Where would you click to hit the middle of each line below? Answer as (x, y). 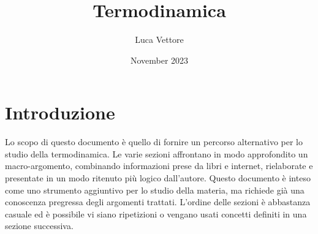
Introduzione (60, 112)
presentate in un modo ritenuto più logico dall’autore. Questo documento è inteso (158, 178)
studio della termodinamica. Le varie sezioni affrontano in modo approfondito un (157, 153)
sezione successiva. (39, 226)
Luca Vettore (159, 40)
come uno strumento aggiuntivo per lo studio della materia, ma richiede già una (155, 190)
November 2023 (159, 60)
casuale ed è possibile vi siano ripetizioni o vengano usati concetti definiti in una (156, 213)
